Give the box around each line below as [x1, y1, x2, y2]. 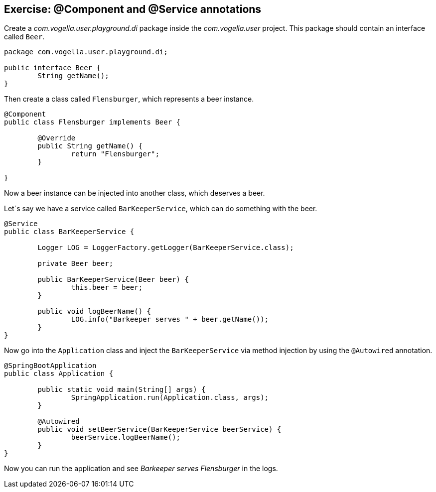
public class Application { [4, 369, 114, 378]
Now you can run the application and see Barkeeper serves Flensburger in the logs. [4, 464, 278, 473]
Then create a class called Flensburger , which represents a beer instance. [4, 95, 254, 104]
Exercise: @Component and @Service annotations [4, 3, 262, 15]
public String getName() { [37, 142, 143, 150]
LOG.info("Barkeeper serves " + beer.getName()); [71, 315, 269, 324]
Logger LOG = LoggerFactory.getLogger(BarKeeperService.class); [37, 244, 294, 252]
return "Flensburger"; [71, 150, 159, 158]
